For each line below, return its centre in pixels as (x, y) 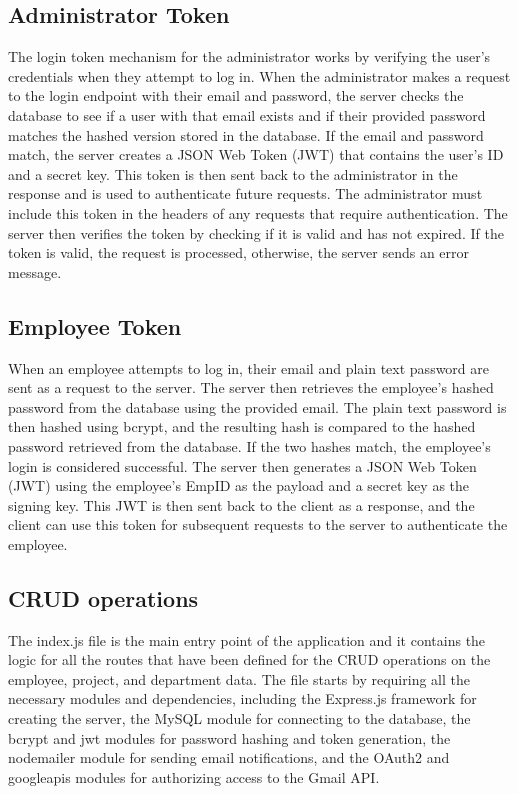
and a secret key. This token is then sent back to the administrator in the (233, 173)
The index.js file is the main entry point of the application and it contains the (247, 639)
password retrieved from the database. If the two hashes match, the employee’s (249, 445)
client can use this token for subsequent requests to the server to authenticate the (258, 524)
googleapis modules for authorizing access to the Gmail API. (194, 776)
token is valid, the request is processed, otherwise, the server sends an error (239, 252)
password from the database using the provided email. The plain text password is (257, 406)
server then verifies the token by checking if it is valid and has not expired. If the (256, 232)
